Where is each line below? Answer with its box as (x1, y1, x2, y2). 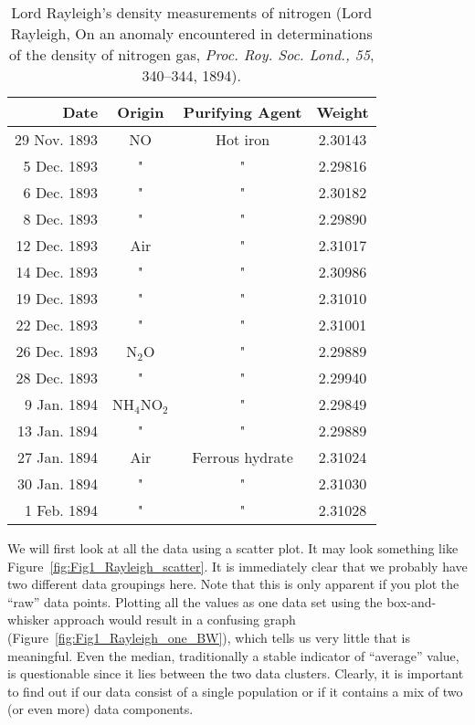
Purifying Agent (183, 101, 302, 122)
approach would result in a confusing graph (53, 610, 296, 629)
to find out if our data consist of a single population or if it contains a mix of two (7, 681, 463, 700)
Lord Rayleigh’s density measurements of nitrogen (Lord (11, 2, 373, 23)
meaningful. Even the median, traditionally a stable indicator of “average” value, (7, 646, 459, 665)
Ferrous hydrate (192, 447, 293, 468)
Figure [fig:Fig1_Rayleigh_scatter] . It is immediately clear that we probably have (7, 556, 468, 575)
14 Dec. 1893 (16, 261, 99, 282)
